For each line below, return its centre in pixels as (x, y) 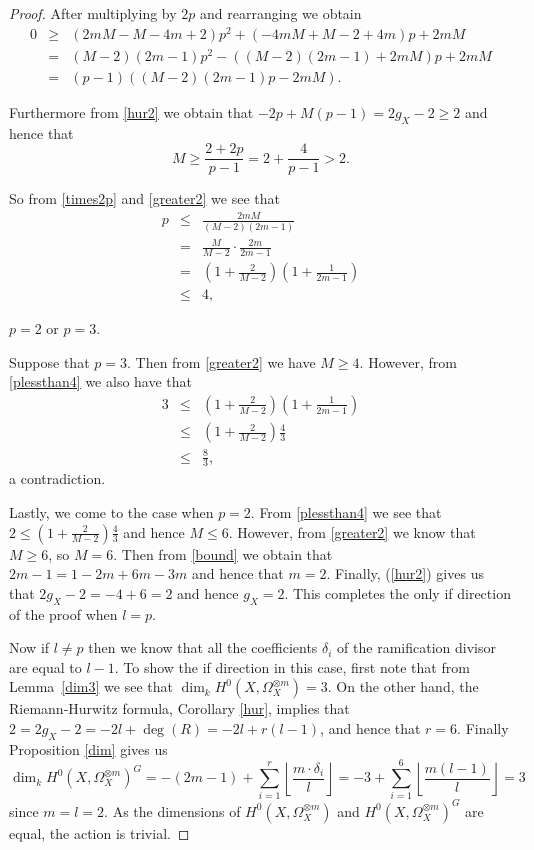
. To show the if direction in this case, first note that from (292, 666)
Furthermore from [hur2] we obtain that (131, 111)
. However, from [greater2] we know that (352, 531)
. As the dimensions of (172, 810)
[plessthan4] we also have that (101, 381)
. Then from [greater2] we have (221, 361)
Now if (29, 647)
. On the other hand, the (403, 686)
